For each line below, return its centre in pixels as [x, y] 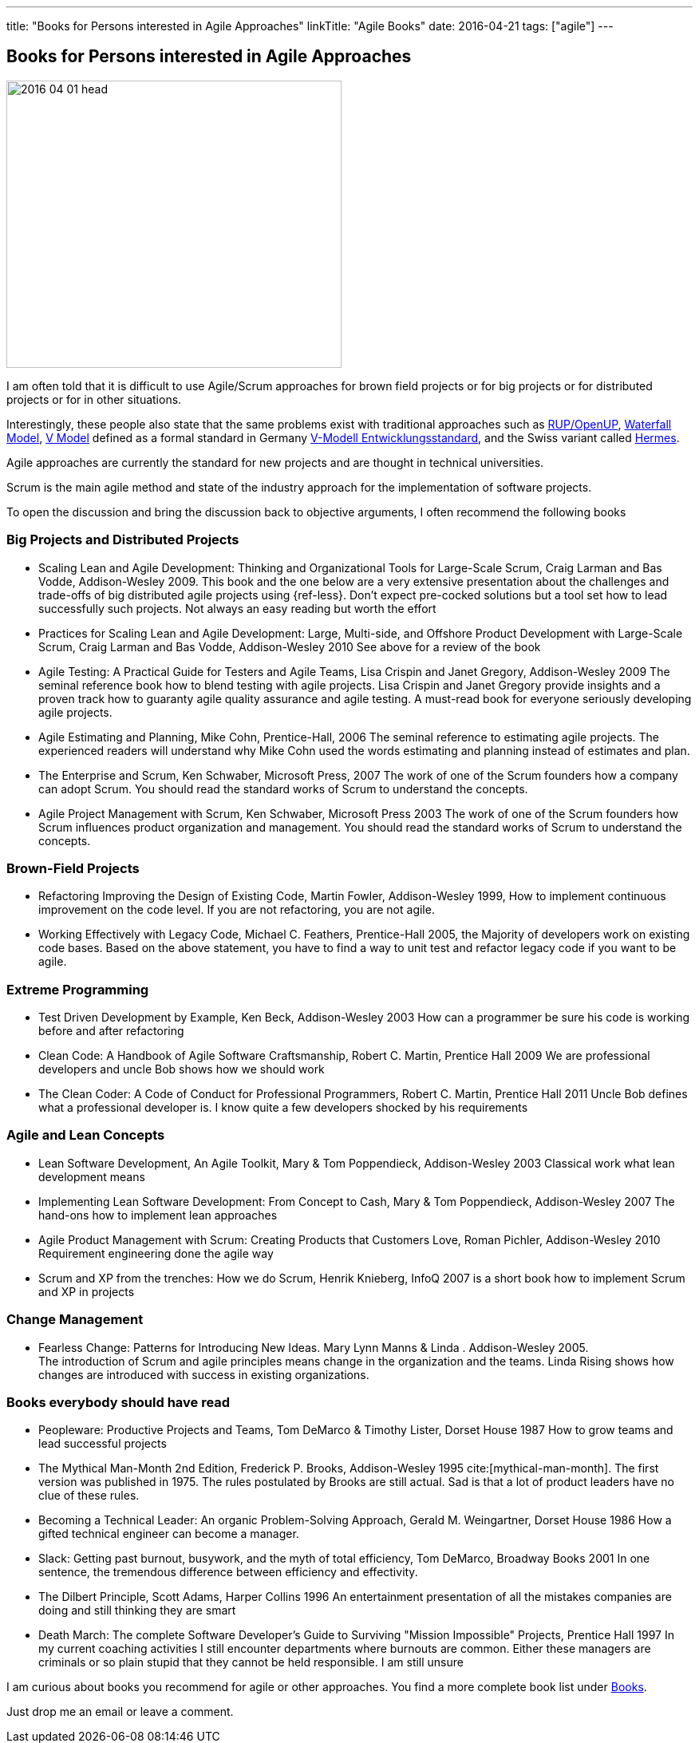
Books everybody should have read [118, 1402]
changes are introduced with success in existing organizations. [204, 1374]
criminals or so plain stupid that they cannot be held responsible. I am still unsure [251, 1662]
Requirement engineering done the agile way [156, 1253]
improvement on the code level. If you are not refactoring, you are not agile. [237, 910]
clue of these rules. [89, 1496]
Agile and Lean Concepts [86, 1135]
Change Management [75, 1320]
